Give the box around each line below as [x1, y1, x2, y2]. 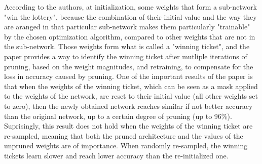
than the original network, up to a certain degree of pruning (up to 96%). [4, 110, 232, 121]
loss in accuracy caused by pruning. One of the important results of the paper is [4, 71, 253, 81]
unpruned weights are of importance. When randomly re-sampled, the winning [4, 140, 248, 151]
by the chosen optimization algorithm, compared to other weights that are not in [4, 31, 255, 42]
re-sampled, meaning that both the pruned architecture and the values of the [4, 130, 243, 141]
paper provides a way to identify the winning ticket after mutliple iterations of [4, 51, 247, 61]
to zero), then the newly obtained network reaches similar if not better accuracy [4, 100, 253, 111]
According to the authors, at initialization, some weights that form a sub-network [4, 2, 257, 12]
